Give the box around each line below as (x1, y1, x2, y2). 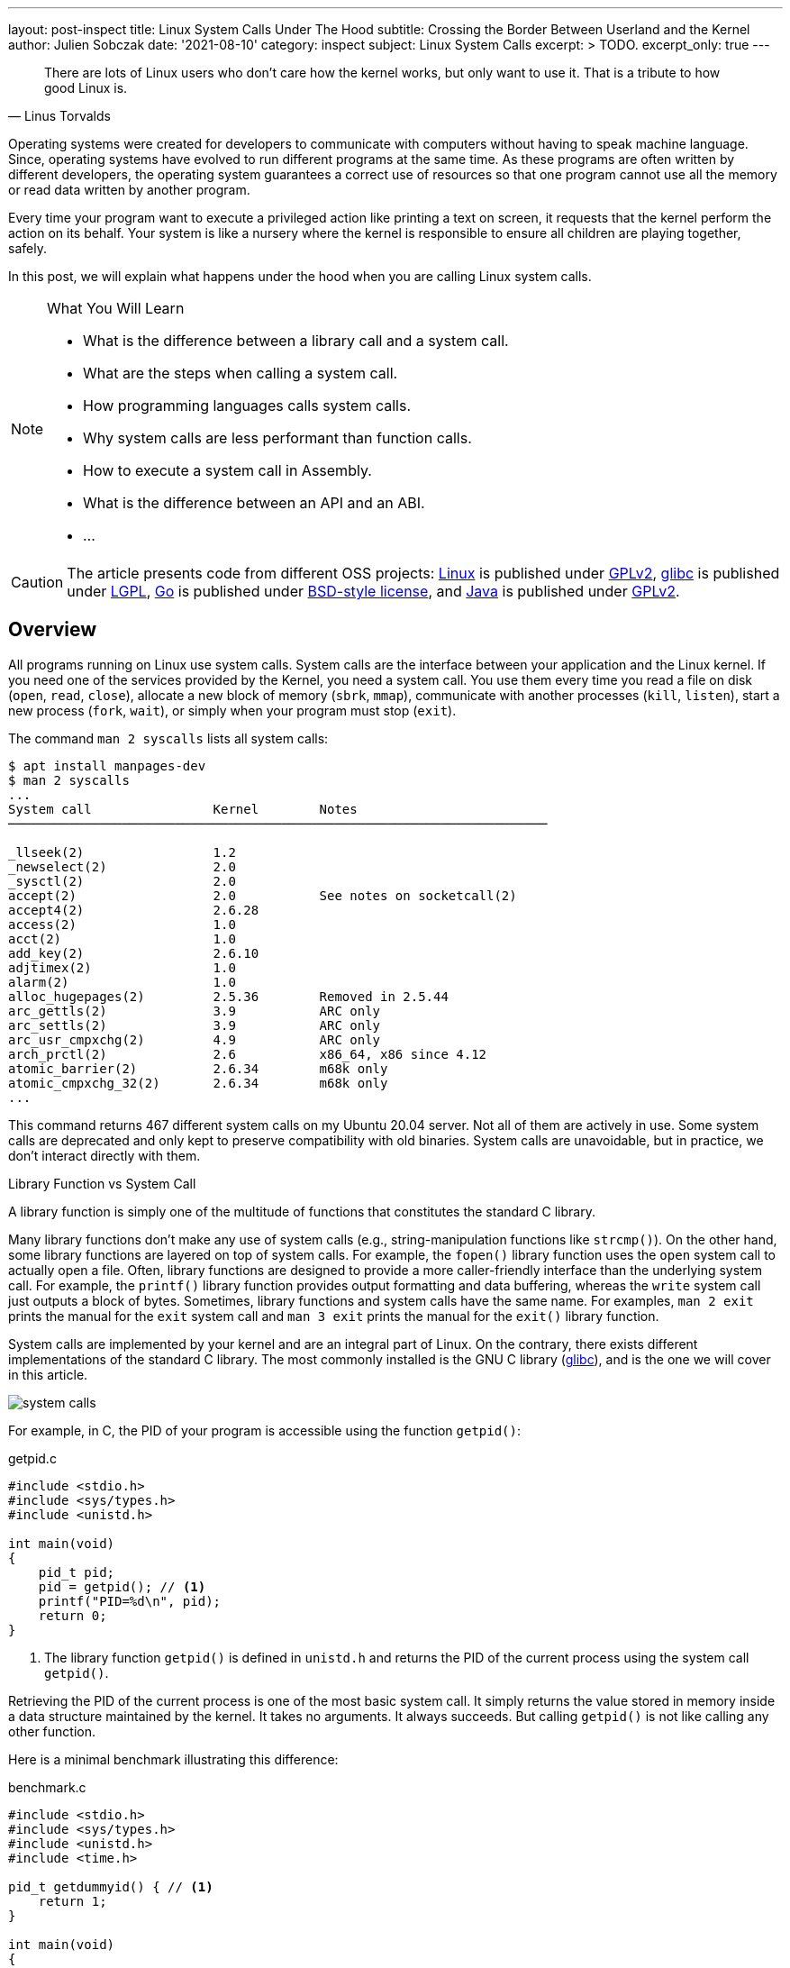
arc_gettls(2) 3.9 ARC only (8, 1003, 381, 1018)
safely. (8, 241, 47, 256)
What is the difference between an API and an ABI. (83, 494, 425, 512)
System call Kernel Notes (8, 801, 358, 816)
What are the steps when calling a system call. (83, 364, 398, 382)
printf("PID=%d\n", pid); (38, 1593, 222, 1608)
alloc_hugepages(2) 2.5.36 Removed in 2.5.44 (8, 989, 449, 1004)
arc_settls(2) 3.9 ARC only (8, 1017, 381, 1033)
